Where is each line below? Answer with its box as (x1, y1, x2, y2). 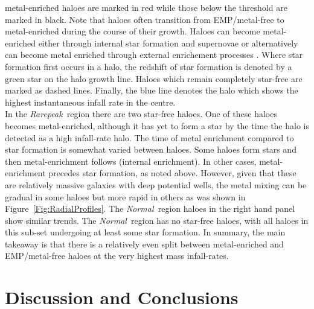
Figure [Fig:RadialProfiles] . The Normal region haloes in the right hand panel (5, 202, 295, 215)
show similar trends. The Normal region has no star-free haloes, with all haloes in (5, 214, 309, 226)
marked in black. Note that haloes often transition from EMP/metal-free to (5, 13, 284, 25)
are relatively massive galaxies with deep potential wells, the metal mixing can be (5, 178, 307, 191)
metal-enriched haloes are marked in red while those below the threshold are (5, 1, 287, 13)
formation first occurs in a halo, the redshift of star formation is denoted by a (5, 60, 292, 72)
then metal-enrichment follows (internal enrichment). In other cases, (5, 154, 257, 167)
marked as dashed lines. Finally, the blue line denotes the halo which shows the (5, 84, 298, 97)
